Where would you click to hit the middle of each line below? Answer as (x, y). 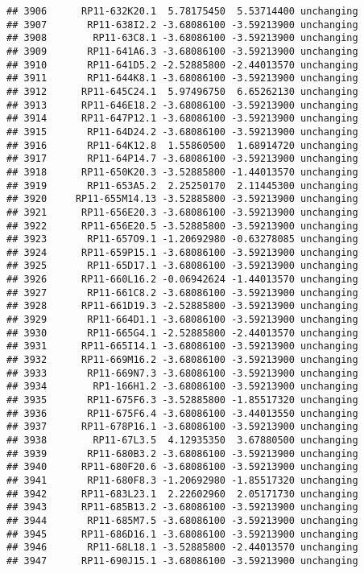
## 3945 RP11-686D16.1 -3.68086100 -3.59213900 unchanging (182, 534)
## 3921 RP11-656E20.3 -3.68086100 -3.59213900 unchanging (182, 212)
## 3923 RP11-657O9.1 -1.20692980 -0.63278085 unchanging (182, 239)
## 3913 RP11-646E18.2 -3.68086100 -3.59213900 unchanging (182, 105)
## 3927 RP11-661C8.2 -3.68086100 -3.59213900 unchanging (182, 293)
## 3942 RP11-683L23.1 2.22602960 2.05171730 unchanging (182, 494)
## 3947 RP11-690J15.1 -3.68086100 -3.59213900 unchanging (182, 561)
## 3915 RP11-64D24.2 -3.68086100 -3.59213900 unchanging (182, 132)
